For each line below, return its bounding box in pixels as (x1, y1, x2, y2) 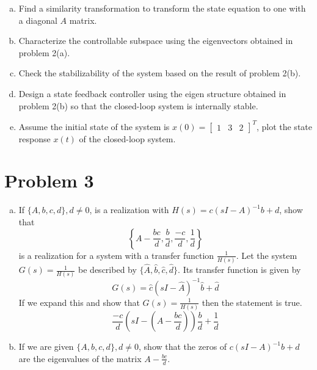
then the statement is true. (202, 296, 302, 308)
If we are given (18, 340, 74, 353)
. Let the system (236, 248, 297, 261)
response (18, 132, 51, 145)
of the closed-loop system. (79, 132, 176, 145)
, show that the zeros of (139, 340, 227, 353)
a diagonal (18, 13, 57, 26)
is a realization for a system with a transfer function (18, 248, 214, 261)
